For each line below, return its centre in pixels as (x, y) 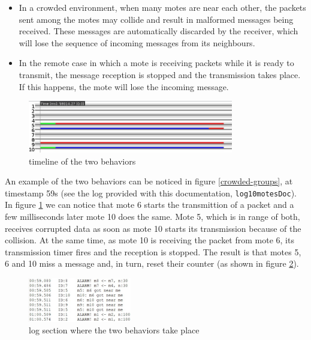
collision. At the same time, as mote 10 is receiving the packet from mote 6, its (150, 240)
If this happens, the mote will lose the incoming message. (124, 86)
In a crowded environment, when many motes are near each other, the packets (162, 7)
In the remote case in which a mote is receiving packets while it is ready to (156, 63)
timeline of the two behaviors (82, 161)
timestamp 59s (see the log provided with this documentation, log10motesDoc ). (151, 193)
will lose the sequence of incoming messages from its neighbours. (137, 42)
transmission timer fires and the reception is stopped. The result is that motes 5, (153, 251)
